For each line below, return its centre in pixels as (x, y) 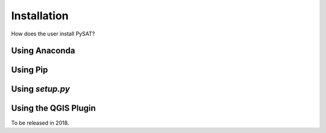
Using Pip (30, 70)
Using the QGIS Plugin (53, 108)
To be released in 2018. (40, 123)
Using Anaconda (43, 51)
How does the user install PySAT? (53, 34)
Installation (40, 16)
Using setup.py (40, 89)
